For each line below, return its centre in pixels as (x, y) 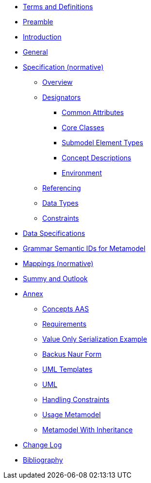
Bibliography (43, 460)
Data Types (60, 203)
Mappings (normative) (58, 263)
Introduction (42, 37)
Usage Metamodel (72, 415)
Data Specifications (54, 233)
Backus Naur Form (72, 354)
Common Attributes (93, 112)
